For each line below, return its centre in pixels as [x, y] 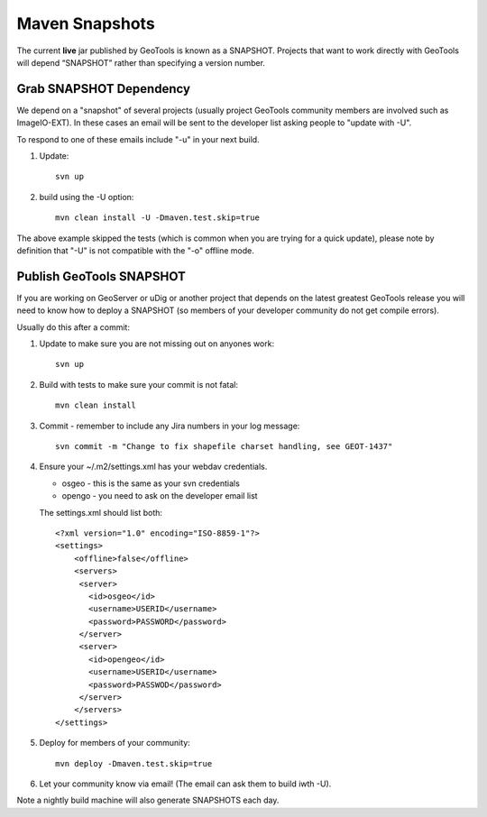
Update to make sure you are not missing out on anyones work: [157, 344]
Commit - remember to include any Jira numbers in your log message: [170, 426]
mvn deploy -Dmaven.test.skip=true [134, 763]
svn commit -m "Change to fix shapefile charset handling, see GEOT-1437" [224, 446]
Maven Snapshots [86, 23]
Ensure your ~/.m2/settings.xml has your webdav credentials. [153, 467]
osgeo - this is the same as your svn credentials [151, 483]
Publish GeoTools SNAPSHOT [101, 276]
